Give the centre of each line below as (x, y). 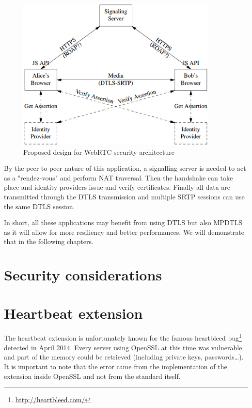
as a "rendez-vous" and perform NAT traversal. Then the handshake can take (118, 177)
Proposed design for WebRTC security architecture (99, 152)
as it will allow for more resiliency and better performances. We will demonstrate (124, 232)
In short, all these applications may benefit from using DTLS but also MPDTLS (123, 222)
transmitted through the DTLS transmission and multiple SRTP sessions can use (124, 196)
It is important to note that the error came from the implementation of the (116, 366)
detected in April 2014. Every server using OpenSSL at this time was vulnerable (123, 347)
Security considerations (83, 275)
